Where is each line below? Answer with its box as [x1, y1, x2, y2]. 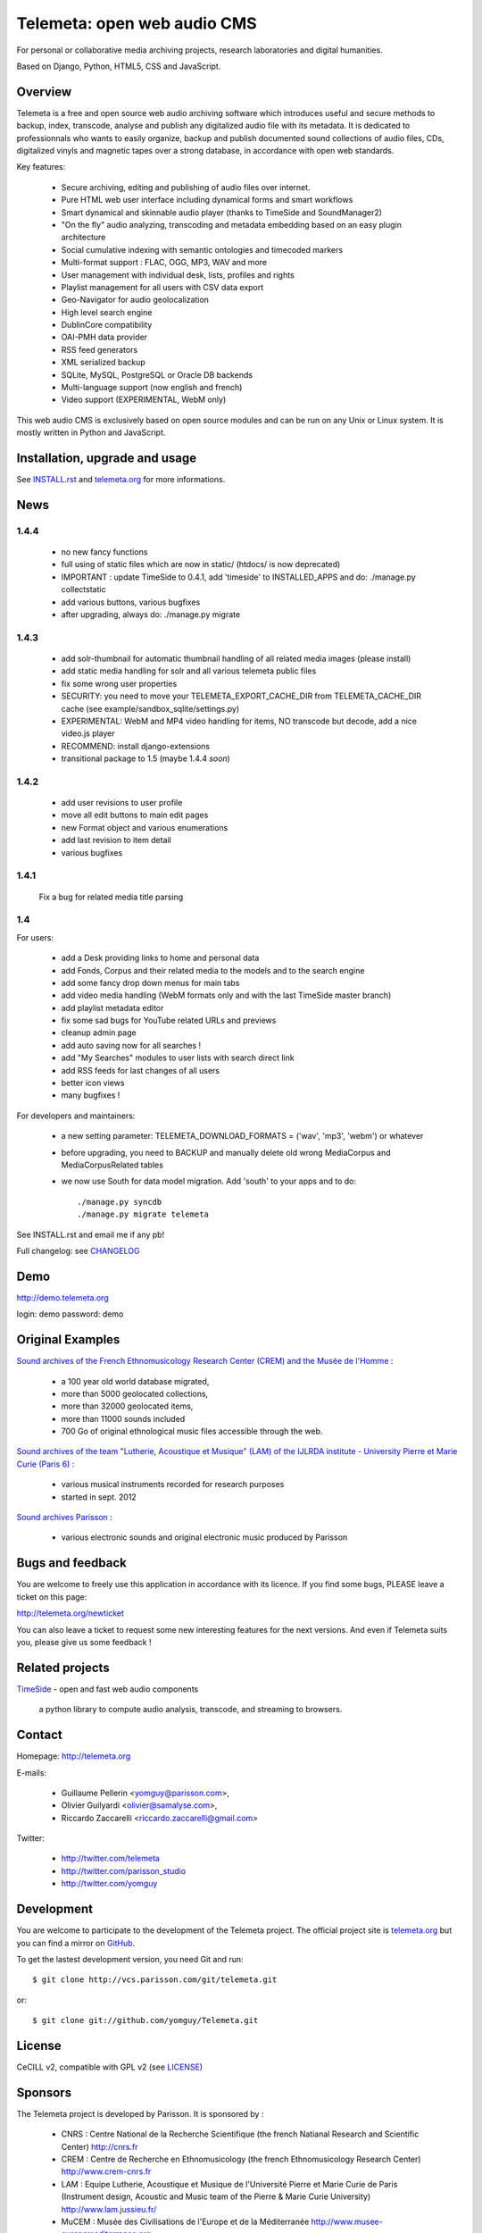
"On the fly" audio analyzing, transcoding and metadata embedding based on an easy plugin [61, 219, 402, 230]
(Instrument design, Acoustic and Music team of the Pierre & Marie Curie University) [61, 2191, 370, 2202]
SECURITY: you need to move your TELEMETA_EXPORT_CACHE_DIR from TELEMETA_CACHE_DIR [61, 690, 422, 701]
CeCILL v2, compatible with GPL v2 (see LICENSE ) [16, 2062, 204, 2072]
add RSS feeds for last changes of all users [61, 1065, 220, 1075]
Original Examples [16, 1332, 120, 1348]
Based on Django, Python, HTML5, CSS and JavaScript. [16, 61, 221, 71]
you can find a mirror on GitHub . [16, 1937, 136, 1948]
